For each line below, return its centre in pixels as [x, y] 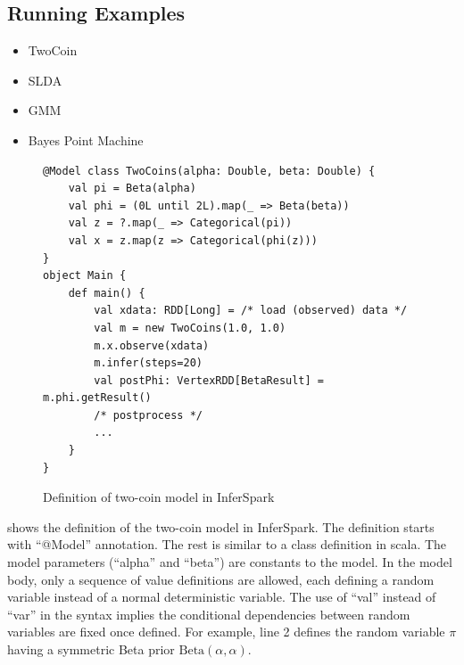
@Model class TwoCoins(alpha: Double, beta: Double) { [209, 171]
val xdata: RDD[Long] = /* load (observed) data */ [251, 311]
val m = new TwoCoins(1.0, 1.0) [190, 328]
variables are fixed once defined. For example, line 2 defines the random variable [226, 632]
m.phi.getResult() [97, 398]
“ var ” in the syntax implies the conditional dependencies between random [209, 614]
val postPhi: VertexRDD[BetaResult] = [209, 380]
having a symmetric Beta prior [91, 649]
